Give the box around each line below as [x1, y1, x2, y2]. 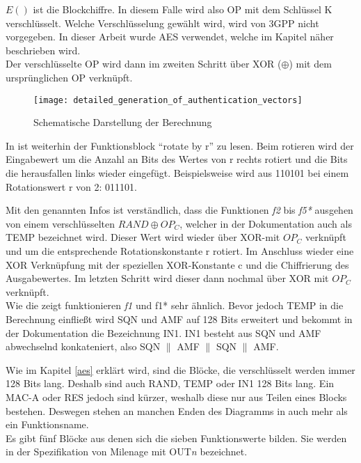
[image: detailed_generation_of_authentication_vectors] [33, 95, 303, 105]
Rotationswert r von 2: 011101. [6, 179, 137, 194]
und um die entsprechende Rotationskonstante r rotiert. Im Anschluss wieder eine [6, 243, 354, 258]
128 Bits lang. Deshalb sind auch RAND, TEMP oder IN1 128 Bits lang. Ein [6, 376, 335, 391]
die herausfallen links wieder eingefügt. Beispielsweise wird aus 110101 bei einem [6, 166, 349, 180]
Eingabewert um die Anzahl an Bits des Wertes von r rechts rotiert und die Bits [6, 152, 348, 166]
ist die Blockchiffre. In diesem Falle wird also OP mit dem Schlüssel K [33, 2, 332, 16]
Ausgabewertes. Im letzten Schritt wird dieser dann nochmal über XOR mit [6, 271, 329, 285]
